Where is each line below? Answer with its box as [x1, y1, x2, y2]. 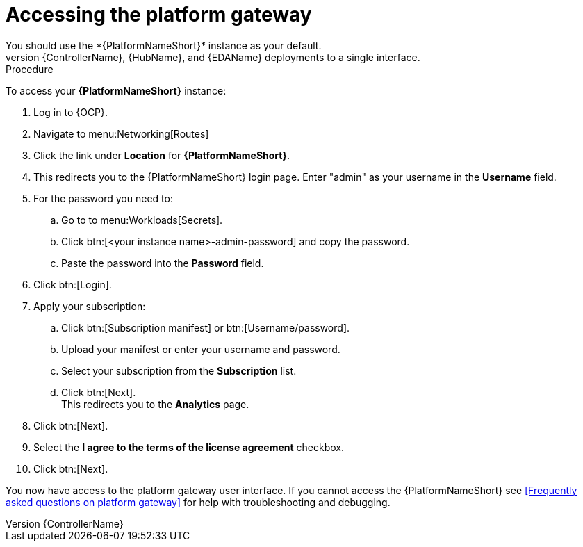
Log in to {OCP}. [33, 106, 108, 118]
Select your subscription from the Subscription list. [61, 364, 297, 377]
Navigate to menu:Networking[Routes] [33, 127, 209, 140]
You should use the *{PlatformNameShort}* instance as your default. [6, 39, 322, 51]
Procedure [6, 63, 54, 75]
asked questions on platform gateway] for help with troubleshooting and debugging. [6, 496, 391, 508]
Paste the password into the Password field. [61, 256, 264, 269]
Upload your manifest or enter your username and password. [61, 343, 340, 355]
